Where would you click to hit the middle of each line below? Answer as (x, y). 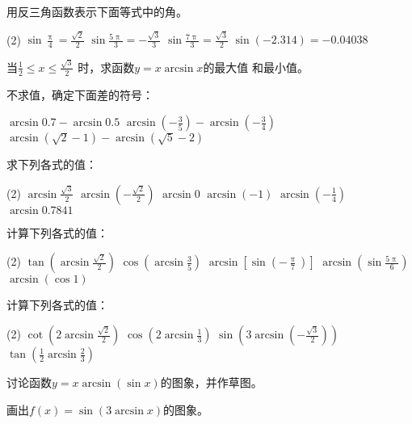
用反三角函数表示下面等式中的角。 (97, 11)
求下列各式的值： (52, 164)
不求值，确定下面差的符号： (80, 94)
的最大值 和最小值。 (256, 67)
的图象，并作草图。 (211, 382)
